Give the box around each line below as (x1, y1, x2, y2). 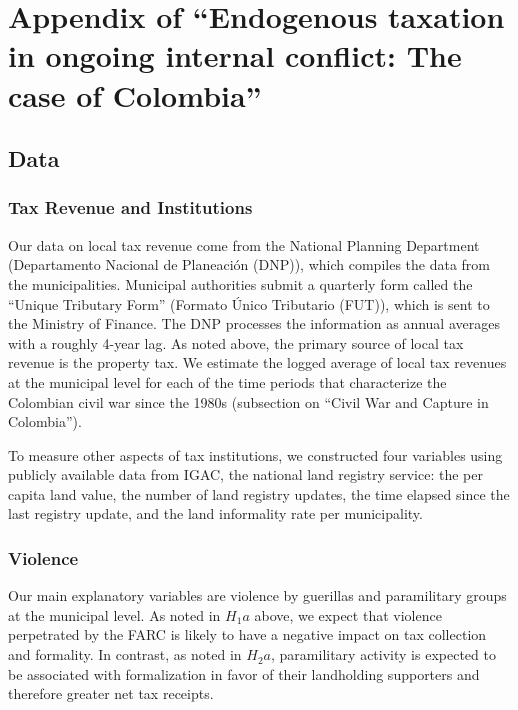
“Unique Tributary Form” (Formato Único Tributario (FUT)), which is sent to (8, 293, 490, 314)
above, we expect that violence (254, 604, 442, 625)
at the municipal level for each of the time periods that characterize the (8, 371, 447, 392)
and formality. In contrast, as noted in (8, 644, 242, 665)
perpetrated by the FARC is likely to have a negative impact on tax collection (8, 624, 487, 645)
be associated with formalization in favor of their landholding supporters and (8, 663, 480, 684)
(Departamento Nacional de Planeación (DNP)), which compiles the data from (8, 254, 490, 275)
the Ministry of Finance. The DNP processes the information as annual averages (8, 313, 500, 334)
